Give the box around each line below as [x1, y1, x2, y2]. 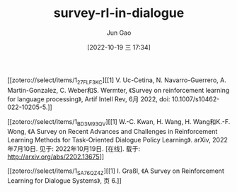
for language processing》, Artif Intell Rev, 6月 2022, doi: [7, 94, 170, 103]
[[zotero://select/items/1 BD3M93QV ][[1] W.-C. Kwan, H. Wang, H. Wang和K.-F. [7, 117, 231, 128]
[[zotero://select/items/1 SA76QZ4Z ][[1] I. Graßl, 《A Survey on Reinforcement [7, 166, 224, 176]
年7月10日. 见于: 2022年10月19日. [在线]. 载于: [7, 144, 140, 153]
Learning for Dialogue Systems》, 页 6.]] [7, 176, 122, 185]
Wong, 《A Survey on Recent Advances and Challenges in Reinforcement [7, 127, 218, 135]
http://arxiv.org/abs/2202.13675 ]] [7, 152, 105, 161]
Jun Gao [106, 28, 132, 37]
